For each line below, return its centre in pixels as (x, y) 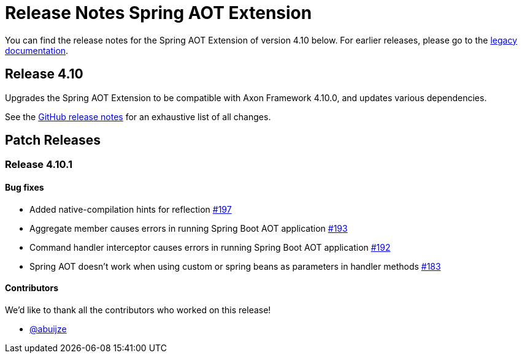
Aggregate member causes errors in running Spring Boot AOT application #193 (189, 228)
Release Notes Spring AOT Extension (159, 13)
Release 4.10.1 (39, 165)
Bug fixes (25, 188)
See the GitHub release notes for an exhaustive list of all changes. (138, 116)
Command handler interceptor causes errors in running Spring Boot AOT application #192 (210, 247)
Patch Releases (53, 140)
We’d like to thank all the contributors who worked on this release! (138, 310)
